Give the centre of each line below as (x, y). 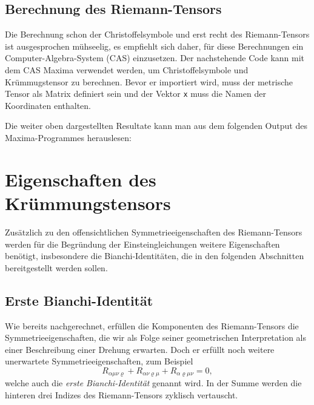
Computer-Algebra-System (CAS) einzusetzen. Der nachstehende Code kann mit (155, 58)
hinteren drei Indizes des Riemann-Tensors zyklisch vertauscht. (122, 394)
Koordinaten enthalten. (48, 105)
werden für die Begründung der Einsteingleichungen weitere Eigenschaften (142, 244)
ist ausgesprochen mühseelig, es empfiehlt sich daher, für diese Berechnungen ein (154, 46)
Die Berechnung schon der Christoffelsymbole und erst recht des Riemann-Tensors (157, 34)
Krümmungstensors (88, 202)
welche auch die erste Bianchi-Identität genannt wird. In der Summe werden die (153, 383)
